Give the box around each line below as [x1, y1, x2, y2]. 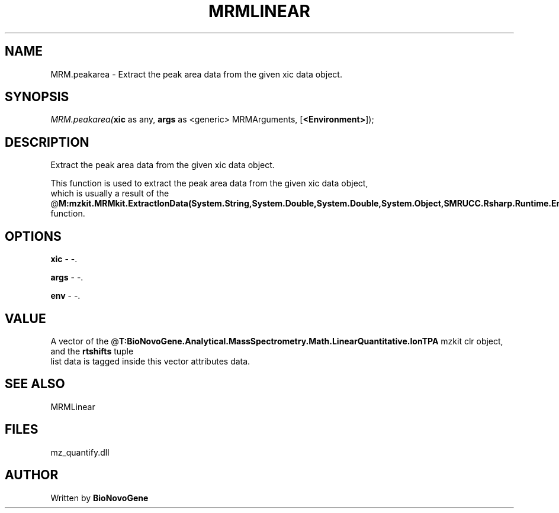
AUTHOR [5, 467, 59, 483]
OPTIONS [5, 228, 62, 244]
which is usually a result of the [50, 188, 169, 199]
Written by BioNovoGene [50, 492, 149, 503]
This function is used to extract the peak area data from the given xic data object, [50, 178, 368, 189]
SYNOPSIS [5, 89, 69, 105]
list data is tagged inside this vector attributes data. [50, 356, 250, 366]
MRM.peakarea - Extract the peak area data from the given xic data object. [50, 69, 342, 79]
